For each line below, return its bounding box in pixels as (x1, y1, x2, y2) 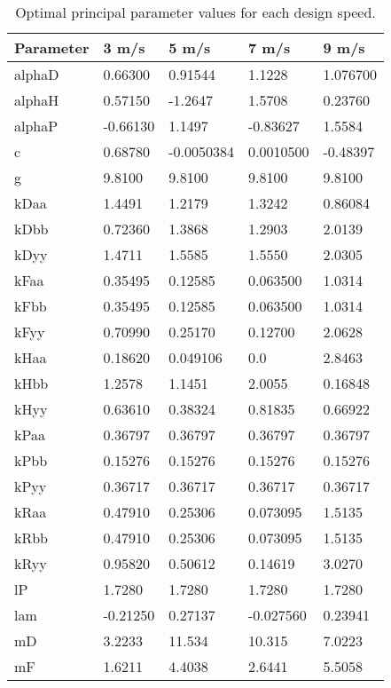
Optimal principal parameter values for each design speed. (15, 2, 376, 22)
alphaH (14, 90, 59, 110)
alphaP (14, 115, 59, 136)
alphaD (14, 64, 59, 84)
